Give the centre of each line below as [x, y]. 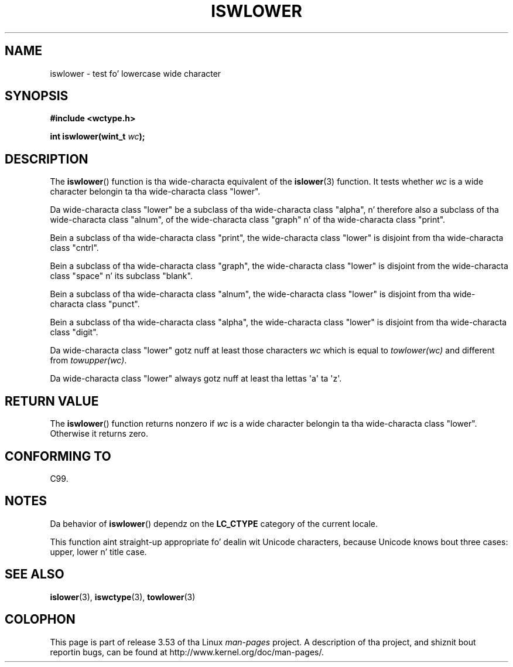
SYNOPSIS [37, 96]
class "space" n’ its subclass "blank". [121, 276]
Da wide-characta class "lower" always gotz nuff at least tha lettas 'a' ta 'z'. [196, 379]
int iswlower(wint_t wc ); [98, 137]
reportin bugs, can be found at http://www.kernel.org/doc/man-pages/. [187, 652]
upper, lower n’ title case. [98, 552]
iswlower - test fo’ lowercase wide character [136, 73]
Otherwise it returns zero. [99, 434]
